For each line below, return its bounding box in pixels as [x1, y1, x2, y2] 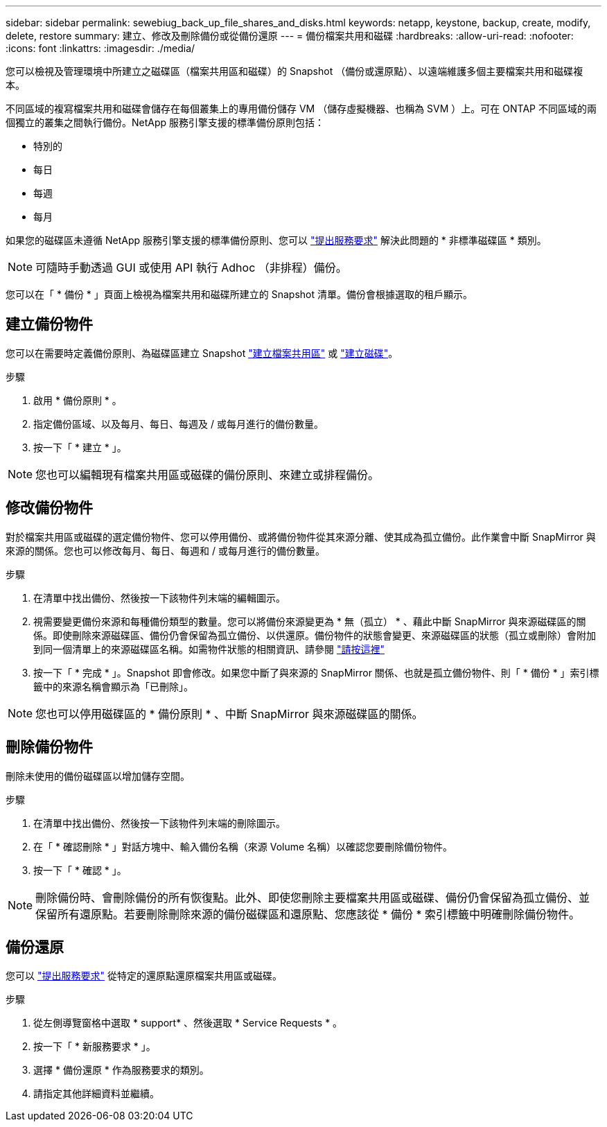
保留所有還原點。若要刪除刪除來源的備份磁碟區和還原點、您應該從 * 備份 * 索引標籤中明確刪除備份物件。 [35, 907, 581, 921]
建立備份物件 [6, 315, 93, 333]
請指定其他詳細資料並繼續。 [33, 1087, 159, 1100]
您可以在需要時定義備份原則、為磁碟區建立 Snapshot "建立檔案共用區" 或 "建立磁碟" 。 [6, 347, 398, 359]
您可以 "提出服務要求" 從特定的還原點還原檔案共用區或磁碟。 [6, 970, 282, 982]
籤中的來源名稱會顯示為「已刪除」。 [33, 680, 193, 692]
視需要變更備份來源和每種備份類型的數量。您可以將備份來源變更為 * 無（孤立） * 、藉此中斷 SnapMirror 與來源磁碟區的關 [33, 615, 586, 627]
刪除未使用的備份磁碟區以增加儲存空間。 [6, 769, 190, 782]
